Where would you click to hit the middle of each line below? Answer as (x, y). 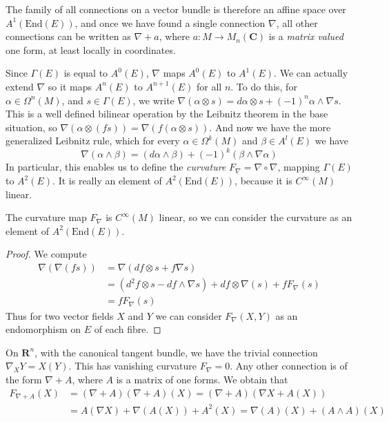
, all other (297, 22)
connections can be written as (68, 36)
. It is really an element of (107, 181)
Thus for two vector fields (60, 315)
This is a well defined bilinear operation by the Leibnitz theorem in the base (167, 114)
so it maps (70, 86)
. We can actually (311, 73)
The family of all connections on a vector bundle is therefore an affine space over (176, 9)
